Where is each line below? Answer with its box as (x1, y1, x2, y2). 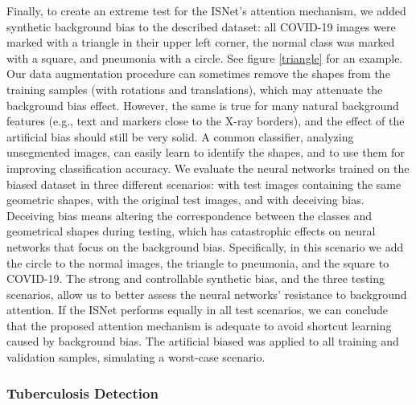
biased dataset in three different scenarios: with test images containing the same (6, 175, 402, 192)
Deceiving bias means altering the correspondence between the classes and (6, 207, 373, 223)
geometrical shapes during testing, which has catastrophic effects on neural (6, 223, 376, 239)
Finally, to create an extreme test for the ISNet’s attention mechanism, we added (6, 2, 406, 18)
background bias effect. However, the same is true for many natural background (6, 96, 399, 113)
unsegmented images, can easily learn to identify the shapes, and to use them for (6, 144, 405, 161)
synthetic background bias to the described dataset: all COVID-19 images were (6, 18, 396, 35)
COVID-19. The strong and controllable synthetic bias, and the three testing (6, 270, 385, 287)
